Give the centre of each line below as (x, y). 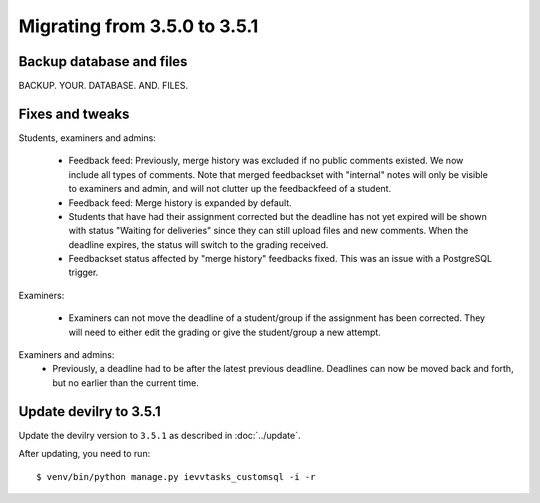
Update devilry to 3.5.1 (89, 411)
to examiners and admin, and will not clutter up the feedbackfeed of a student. (230, 189)
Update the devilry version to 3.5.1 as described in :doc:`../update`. (159, 435)
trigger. (83, 272)
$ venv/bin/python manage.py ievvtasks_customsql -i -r (176, 476)
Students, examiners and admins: (87, 137)
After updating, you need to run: (84, 454)
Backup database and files (103, 61)
